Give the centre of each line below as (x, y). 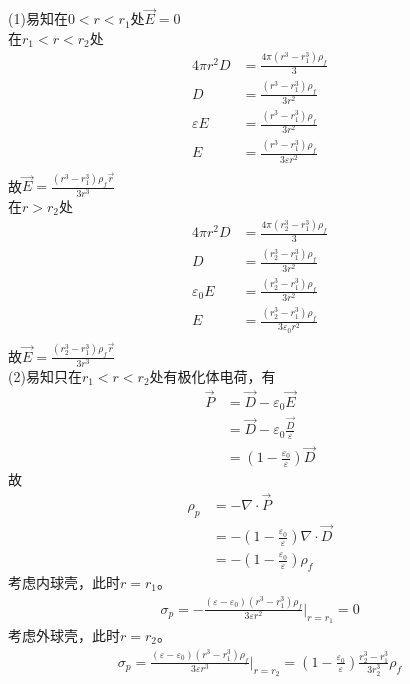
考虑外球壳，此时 (64, 635)
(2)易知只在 (45, 375)
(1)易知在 (38, 18)
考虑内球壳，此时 (64, 581)
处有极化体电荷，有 (212, 375)
